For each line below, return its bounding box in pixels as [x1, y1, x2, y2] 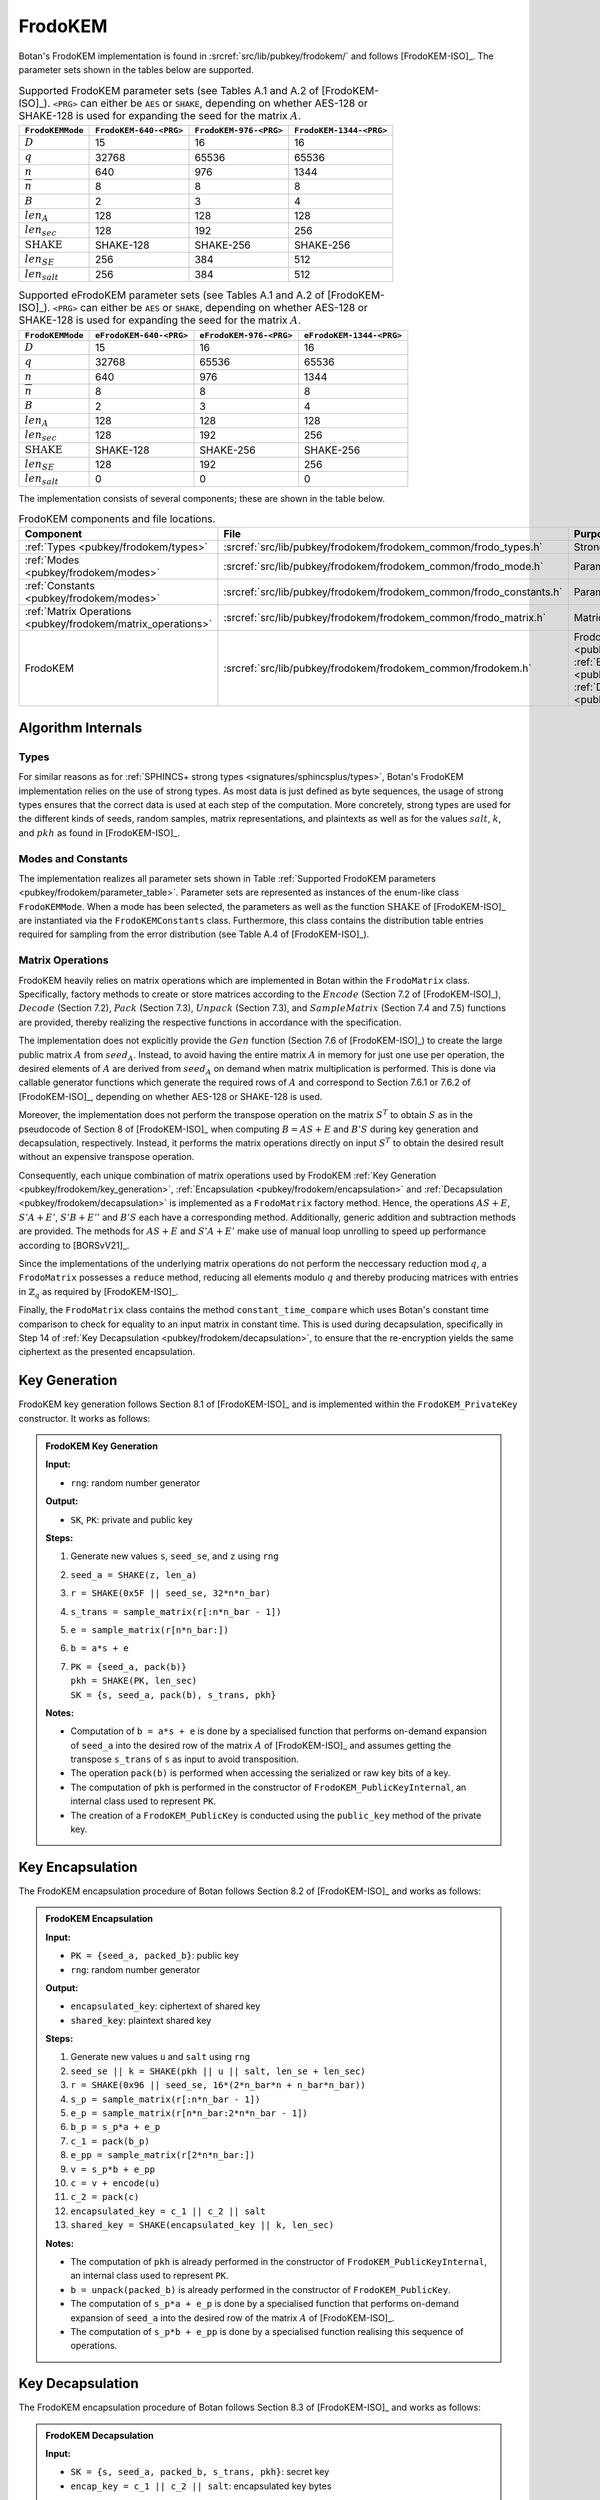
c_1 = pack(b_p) [70, 2135, 150, 2147]
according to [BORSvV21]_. [18, 1239, 130, 1251]
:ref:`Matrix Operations [24, 605, 132, 619]
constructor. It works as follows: [18, 1412, 151, 1424]
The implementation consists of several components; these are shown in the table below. [18, 492, 385, 504]
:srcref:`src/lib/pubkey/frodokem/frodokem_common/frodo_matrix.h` [223, 611, 547, 625]
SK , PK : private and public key [70, 1513, 194, 1525]
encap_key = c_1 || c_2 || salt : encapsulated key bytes [70, 2480, 332, 2492]
